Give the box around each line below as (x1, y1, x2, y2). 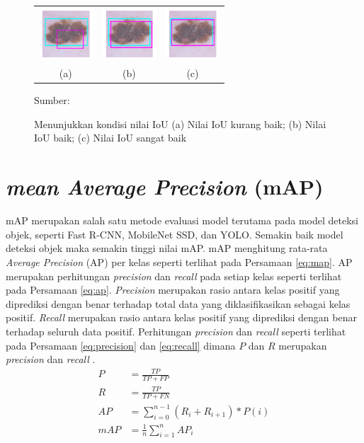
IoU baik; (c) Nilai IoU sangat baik (34, 130, 187, 145)
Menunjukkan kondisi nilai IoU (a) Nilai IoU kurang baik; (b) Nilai (34, 116, 326, 131)
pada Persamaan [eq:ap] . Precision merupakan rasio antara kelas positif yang (6, 282, 340, 297)
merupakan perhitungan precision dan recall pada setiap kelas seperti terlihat (6, 268, 342, 283)
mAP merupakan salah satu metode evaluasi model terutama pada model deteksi (6, 213, 358, 228)
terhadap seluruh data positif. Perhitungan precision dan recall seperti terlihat (6, 323, 346, 338)
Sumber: (34, 93, 70, 108)
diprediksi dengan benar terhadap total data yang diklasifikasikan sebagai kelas (6, 296, 351, 311)
